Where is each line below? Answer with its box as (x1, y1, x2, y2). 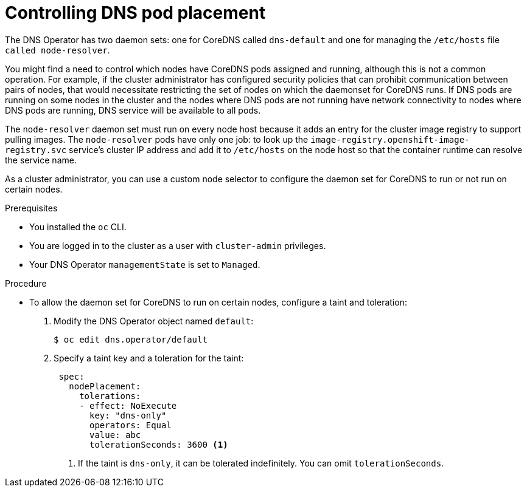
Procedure (5, 278, 47, 289)
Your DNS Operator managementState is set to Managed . (29, 259, 260, 270)
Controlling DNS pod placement (5, 2, 266, 23)
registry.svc (5, 145, 67, 155)
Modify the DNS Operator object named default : (54, 315, 254, 326)
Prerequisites (5, 202, 58, 213)
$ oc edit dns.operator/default (54, 334, 208, 344)
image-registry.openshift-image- (310, 134, 470, 145)
